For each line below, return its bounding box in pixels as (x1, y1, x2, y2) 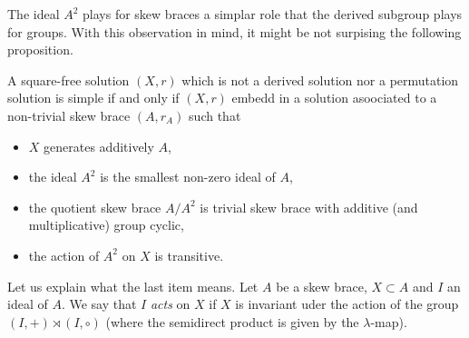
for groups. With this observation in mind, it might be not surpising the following (7, 22, 462, 41)
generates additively (44, 136, 154, 155)
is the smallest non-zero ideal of (100, 167, 276, 186)
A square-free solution (7, 70, 130, 89)
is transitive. (154, 245, 224, 264)
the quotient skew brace (28, 197, 161, 216)
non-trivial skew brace (7, 105, 131, 124)
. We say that (61, 294, 137, 313)
